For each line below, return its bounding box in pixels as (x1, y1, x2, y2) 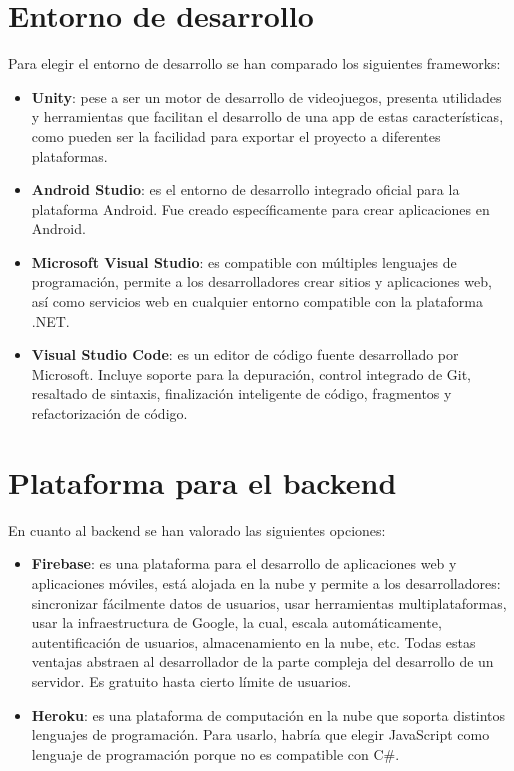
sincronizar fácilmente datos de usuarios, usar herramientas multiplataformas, (31, 592, 507, 613)
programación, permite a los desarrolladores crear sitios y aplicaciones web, (31, 271, 492, 292)
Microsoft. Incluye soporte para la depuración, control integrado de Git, (31, 363, 471, 384)
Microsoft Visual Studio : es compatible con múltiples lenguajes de (31, 251, 457, 272)
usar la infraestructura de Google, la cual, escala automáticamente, (31, 612, 442, 633)
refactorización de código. (31, 403, 188, 424)
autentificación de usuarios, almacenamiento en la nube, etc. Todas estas (31, 631, 476, 652)
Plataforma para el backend (8, 461, 397, 502)
